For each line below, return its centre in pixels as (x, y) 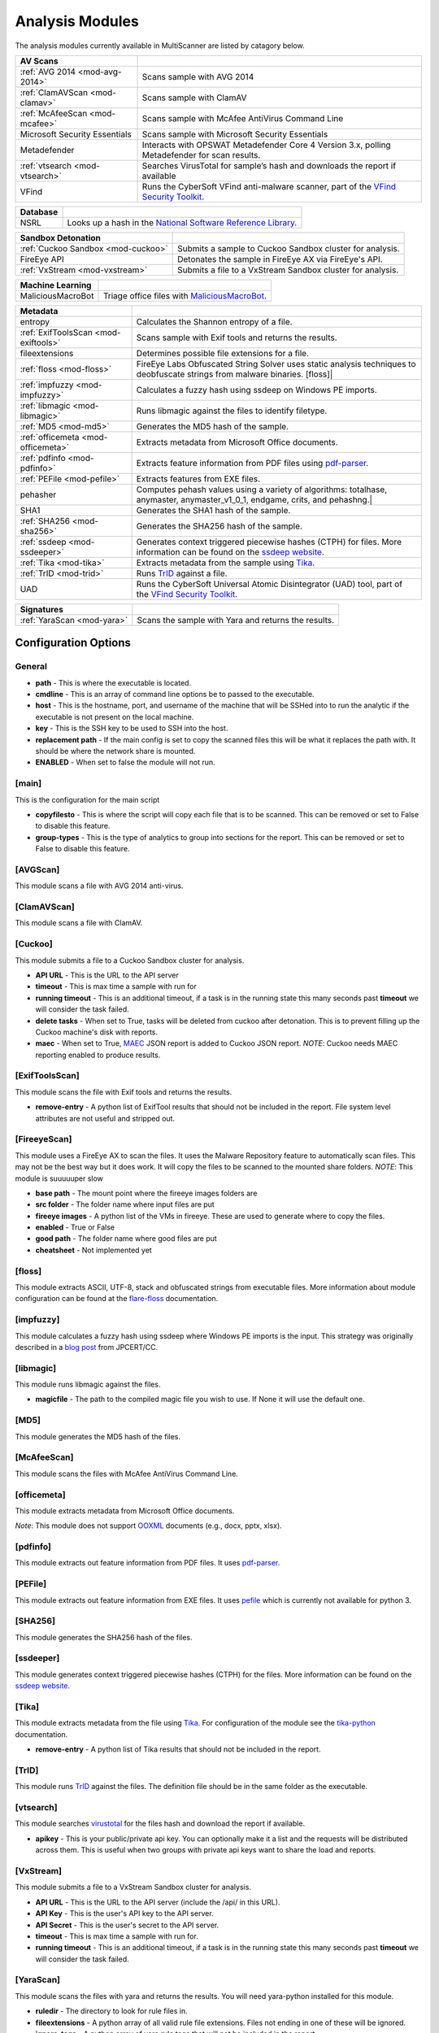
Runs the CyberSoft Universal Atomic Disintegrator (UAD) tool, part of (269, 584)
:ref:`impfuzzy (47, 385)
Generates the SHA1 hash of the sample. (213, 510)
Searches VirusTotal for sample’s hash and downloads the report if (269, 165)
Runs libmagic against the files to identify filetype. (232, 411)
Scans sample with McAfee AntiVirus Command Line (243, 118)
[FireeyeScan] (43, 1139)
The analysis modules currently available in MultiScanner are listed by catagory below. (160, 46)
